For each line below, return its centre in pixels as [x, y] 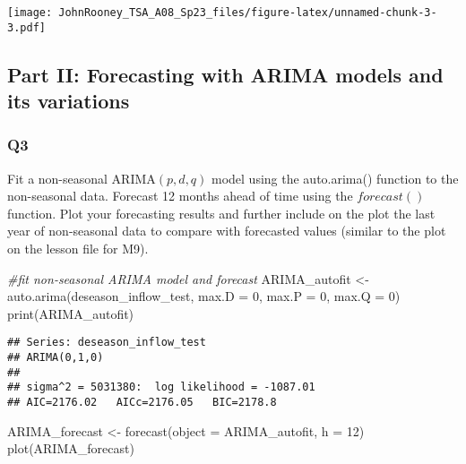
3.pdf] [26, 27]
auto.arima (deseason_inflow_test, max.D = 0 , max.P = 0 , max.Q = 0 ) [204, 296]
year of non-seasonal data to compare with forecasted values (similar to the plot [227, 231]
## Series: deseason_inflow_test [107, 343]
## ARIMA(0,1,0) [56, 358]
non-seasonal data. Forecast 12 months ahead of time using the [180, 196]
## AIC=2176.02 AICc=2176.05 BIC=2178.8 [142, 403]
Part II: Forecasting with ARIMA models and [225, 74]
